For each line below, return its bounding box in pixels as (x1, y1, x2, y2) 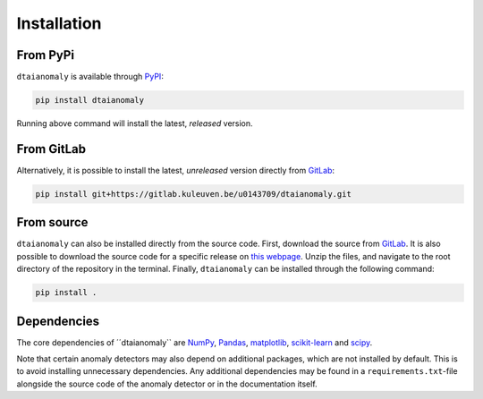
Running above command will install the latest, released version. (16, 118, 254, 129)
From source (16, 215, 89, 230)
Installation (16, 13, 102, 33)
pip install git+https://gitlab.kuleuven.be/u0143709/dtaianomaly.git (35, 189, 352, 199)
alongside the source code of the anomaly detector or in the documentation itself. (16, 378, 318, 389)
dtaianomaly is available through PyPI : (16, 72, 165, 82)
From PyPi (16, 47, 75, 63)
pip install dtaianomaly (35, 95, 145, 106)
